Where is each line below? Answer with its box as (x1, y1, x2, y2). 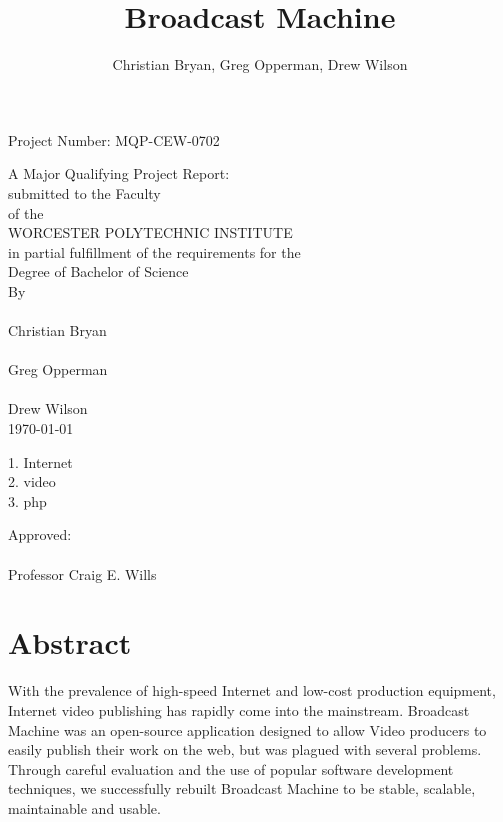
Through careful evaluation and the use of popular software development (8, 758, 454, 779)
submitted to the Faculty (8, 182, 161, 203)
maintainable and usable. (8, 797, 161, 818)
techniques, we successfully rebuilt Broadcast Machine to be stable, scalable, (8, 778, 476, 799)
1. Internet (8, 451, 73, 472)
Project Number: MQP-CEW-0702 (8, 129, 220, 150)
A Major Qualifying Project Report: (8, 163, 230, 184)
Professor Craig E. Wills (8, 563, 157, 584)
